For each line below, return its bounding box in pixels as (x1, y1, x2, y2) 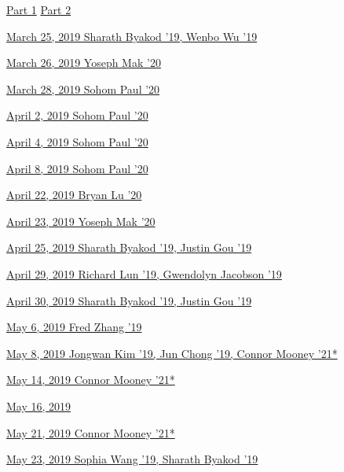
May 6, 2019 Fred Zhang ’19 (6, 319, 142, 335)
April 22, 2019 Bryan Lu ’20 (6, 186, 142, 203)
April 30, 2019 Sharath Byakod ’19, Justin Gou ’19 (6, 292, 252, 308)
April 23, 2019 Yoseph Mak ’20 (6, 212, 156, 229)
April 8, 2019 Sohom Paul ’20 (6, 160, 148, 176)
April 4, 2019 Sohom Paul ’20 (6, 133, 148, 149)
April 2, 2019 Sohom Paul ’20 (6, 107, 148, 124)
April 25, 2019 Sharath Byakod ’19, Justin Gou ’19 (6, 239, 252, 256)
